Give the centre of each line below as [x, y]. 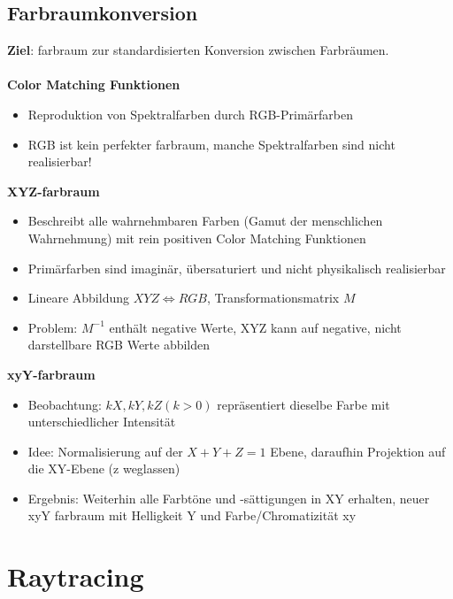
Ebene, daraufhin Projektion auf [358, 451]
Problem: [53, 327]
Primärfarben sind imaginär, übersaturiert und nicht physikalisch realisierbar [237, 268]
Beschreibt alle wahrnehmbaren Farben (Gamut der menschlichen [205, 221]
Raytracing [76, 576]
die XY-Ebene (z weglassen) [104, 468]
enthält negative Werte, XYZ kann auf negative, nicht [255, 327]
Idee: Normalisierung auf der [105, 451]
